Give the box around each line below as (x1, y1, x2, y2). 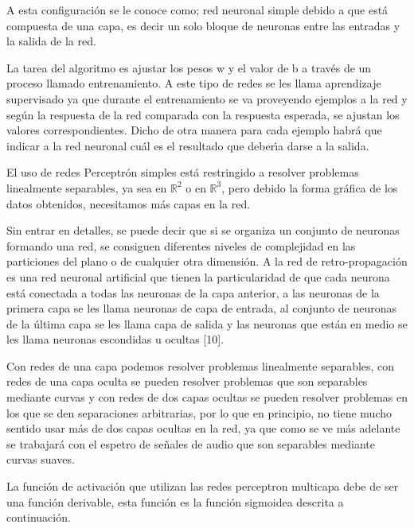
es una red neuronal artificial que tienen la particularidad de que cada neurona (6, 268, 390, 285)
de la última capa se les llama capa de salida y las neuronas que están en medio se (6, 315, 408, 332)
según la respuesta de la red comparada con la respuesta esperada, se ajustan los (6, 106, 400, 122)
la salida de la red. (6, 33, 96, 49)
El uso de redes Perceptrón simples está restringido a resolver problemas (6, 164, 359, 181)
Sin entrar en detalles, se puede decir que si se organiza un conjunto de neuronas (6, 222, 400, 239)
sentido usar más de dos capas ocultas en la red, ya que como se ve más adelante (6, 420, 400, 437)
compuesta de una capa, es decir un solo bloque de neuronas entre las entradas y (6, 17, 400, 33)
